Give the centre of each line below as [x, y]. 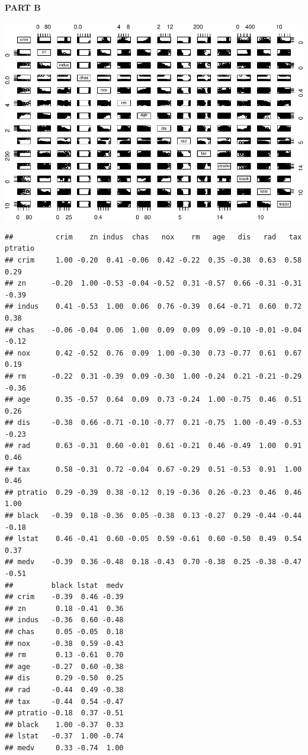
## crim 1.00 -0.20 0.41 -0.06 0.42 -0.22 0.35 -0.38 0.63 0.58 [153, 260]
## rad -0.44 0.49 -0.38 [64, 690]
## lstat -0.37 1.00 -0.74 [64, 736]
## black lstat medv [64, 585]
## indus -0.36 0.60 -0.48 [64, 620]
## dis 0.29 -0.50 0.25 [64, 678]
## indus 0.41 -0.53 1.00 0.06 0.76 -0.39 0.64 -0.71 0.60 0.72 [153, 307]
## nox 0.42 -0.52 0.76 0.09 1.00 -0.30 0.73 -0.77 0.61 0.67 [153, 353]
